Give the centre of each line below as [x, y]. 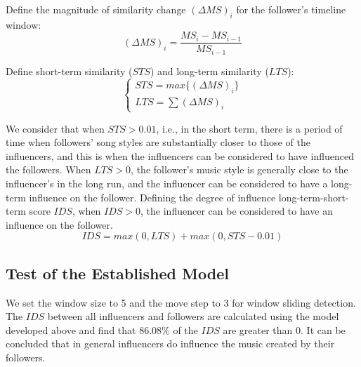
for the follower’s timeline [291, 9]
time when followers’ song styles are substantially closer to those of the [158, 142]
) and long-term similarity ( [209, 71]
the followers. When [48, 169]
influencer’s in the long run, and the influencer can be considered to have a [167, 183]
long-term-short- [314, 197]
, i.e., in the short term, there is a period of [249, 128]
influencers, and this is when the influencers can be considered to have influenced [180, 155]
